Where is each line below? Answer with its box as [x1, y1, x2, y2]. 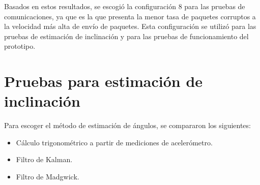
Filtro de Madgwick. [16, 171, 79, 182]
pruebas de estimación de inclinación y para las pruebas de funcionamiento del [4, 30, 249, 41]
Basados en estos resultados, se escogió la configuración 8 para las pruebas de [4, 1, 245, 11]
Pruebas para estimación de [4, 71, 203, 91]
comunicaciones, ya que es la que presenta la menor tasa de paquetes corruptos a [4, 11, 256, 21]
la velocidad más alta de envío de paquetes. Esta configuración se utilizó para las [4, 21, 256, 32]
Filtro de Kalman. [16, 154, 73, 165]
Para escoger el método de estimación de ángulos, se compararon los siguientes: [4, 120, 251, 131]
